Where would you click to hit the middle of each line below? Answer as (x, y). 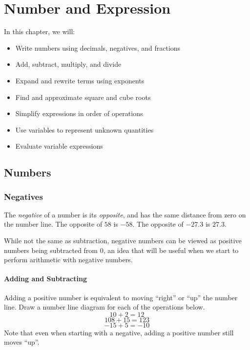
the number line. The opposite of (53, 224)
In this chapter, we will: (40, 31)
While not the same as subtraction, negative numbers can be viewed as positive (123, 241)
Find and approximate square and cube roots (83, 97)
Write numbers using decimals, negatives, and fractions (98, 48)
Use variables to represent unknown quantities (84, 129)
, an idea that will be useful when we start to (171, 250)
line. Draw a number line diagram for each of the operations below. (104, 307)
